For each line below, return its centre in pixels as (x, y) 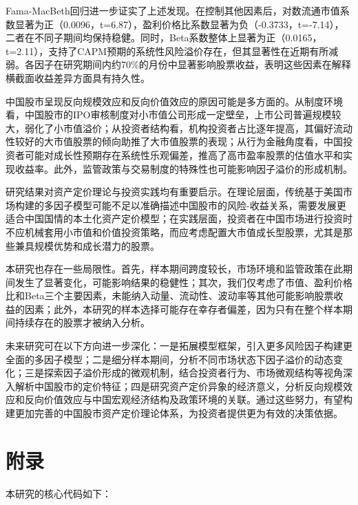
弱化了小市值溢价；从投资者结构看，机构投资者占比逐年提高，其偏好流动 (188, 128)
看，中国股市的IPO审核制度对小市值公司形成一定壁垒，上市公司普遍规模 (169, 115)
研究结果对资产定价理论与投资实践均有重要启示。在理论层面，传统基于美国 (174, 192)
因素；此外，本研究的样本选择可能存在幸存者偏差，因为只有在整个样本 (183, 309)
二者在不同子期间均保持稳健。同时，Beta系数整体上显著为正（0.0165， (164, 37)
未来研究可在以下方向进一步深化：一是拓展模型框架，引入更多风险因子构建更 (179, 346)
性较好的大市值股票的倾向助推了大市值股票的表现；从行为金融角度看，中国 (174, 141)
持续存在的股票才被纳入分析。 (82, 322)
